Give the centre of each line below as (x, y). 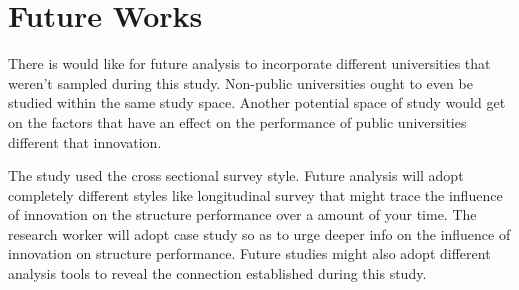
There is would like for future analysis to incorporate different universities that (249, 63)
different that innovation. (85, 141)
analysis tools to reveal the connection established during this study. (217, 273)
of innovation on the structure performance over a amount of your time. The (242, 214)
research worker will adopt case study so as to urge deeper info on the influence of (259, 233)
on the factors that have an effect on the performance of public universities (237, 121)
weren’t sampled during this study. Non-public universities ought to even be (240, 82)
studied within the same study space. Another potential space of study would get (257, 102)
